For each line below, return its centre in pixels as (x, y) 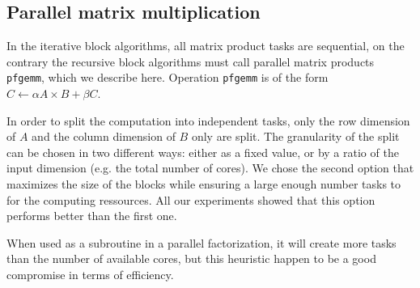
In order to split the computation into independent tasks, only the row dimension (208, 120)
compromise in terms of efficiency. (90, 274)
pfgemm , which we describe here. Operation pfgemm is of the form (168, 77)
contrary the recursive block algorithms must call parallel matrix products (191, 61)
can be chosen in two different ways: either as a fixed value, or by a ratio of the (203, 152)
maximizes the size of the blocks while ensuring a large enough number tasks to (204, 184)
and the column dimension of (104, 136)
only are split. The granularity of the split (295, 136)
